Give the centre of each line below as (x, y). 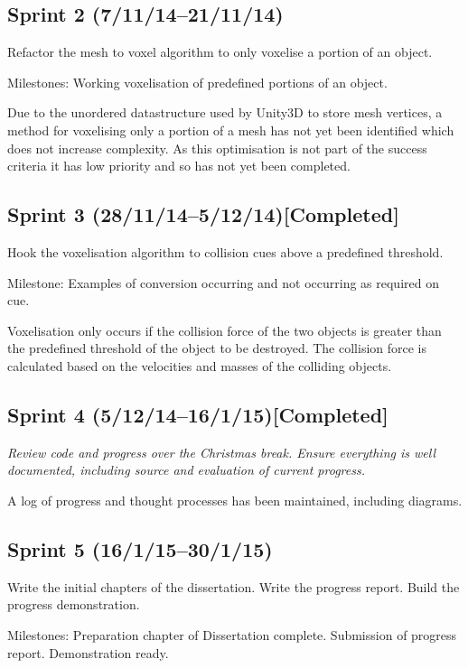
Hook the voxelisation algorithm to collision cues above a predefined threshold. (225, 251)
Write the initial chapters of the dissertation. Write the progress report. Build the (234, 586)
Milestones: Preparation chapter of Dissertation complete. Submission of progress (232, 634)
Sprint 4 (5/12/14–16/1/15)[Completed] (198, 414)
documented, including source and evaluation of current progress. (186, 470)
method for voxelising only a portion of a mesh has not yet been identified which (231, 130)
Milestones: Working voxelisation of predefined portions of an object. (197, 82)
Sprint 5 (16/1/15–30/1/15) (140, 548)
